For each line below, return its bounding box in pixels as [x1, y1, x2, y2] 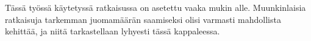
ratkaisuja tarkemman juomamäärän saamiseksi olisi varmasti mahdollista [5, 13, 281, 25]
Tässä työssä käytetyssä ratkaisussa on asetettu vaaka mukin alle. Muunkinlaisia [5, 1, 306, 13]
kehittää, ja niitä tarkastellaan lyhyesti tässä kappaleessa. [5, 25, 220, 37]
